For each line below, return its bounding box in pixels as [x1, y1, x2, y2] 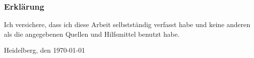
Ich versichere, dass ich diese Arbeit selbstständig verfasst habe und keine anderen [4, 19, 251, 29]
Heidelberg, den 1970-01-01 [4, 45, 85, 55]
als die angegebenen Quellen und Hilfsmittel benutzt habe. [4, 29, 180, 39]
